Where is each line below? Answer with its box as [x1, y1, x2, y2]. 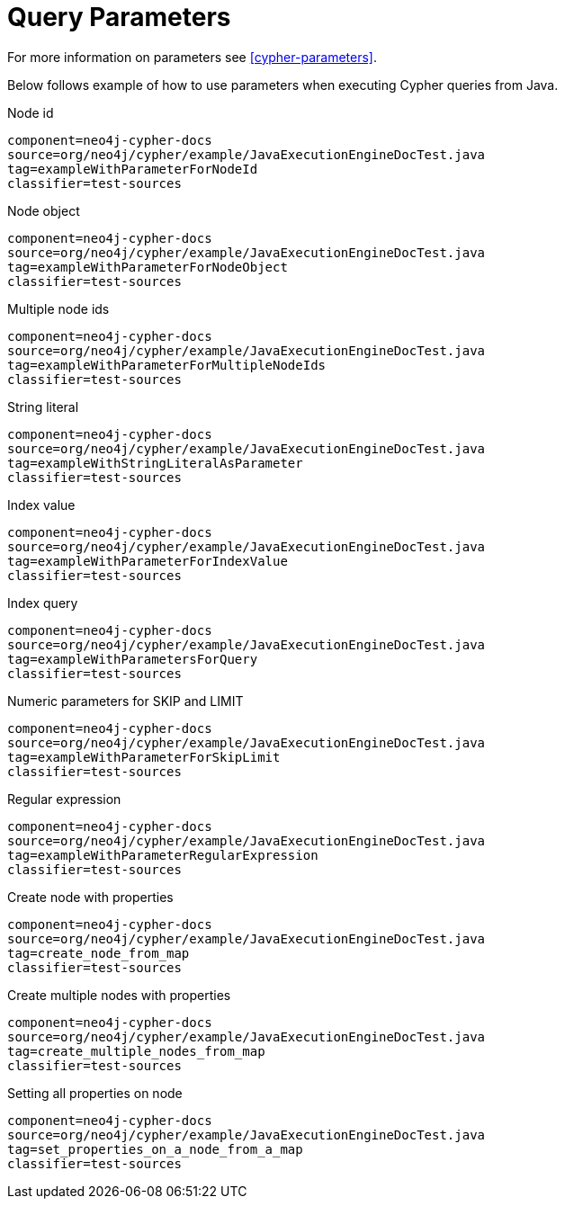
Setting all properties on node [7, 1085, 183, 1101]
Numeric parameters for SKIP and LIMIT [7, 692, 244, 709]
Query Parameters [7, 2, 231, 32]
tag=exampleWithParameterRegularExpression [7, 847, 318, 862]
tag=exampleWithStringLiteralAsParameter [7, 455, 303, 470]
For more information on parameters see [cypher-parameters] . [7, 49, 377, 65]
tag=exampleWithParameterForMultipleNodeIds [7, 357, 327, 372]
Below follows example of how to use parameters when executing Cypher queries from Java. [7, 76, 559, 93]
